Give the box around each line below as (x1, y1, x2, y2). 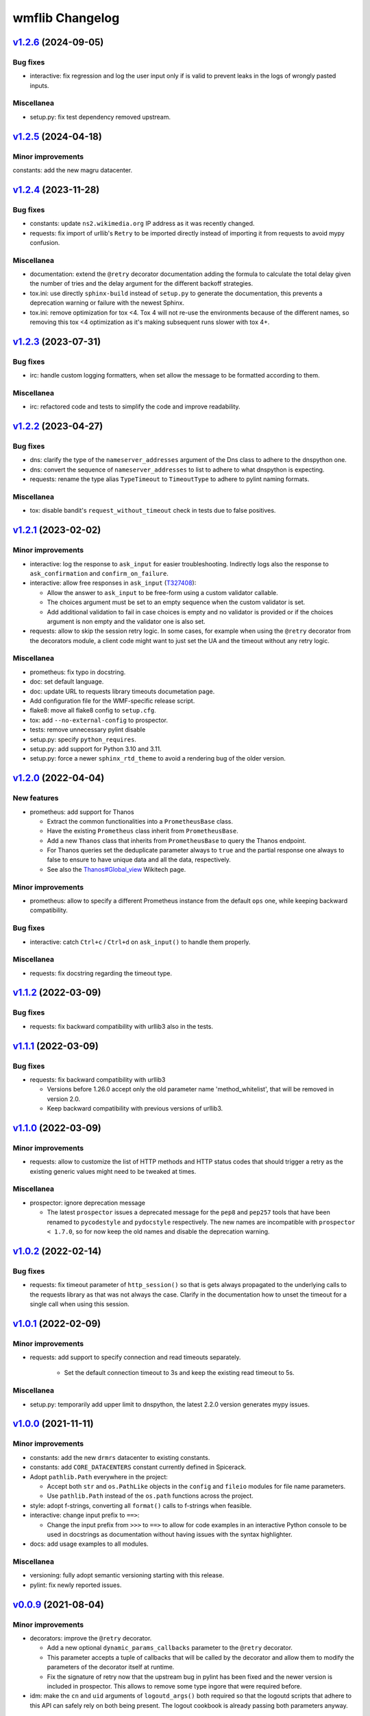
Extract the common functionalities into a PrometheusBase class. (47, 817, 233, 825)
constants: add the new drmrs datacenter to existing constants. (29, 1453, 210, 1461)
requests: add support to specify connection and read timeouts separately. (29, 1353, 241, 1362)
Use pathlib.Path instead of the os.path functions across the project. (47, 1492, 254, 1500)
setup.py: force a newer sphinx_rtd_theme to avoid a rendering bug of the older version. (29, 754, 286, 763)
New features (12, 793, 59, 803)
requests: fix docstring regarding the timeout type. (29, 969, 173, 977)
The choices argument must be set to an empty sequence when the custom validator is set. (47, 598, 306, 607)
